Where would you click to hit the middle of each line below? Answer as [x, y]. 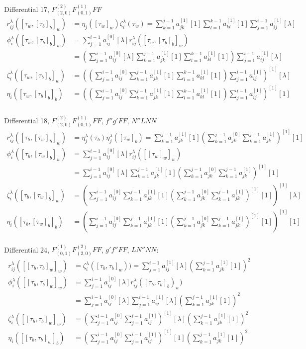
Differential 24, [27, 249]
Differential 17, [27, 9]
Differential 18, [27, 121]
